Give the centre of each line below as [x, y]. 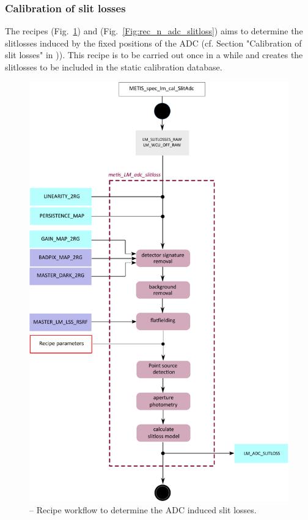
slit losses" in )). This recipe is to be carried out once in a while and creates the [154, 55]
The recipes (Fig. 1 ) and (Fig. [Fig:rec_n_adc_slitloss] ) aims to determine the [154, 31]
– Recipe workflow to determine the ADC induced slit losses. [143, 510]
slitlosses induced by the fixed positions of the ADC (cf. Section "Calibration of [153, 43]
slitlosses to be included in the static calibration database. [114, 67]
